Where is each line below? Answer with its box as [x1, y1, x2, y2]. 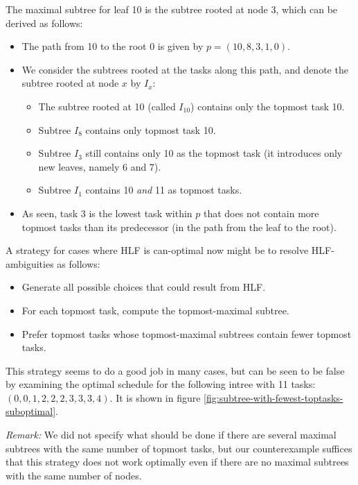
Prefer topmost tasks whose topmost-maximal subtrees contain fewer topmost [21, 326, 352, 341]
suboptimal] [6, 404, 56, 418]
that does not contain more [203, 205, 319, 220]
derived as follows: [6, 15, 83, 30]
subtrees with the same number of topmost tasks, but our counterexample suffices [6, 441, 352, 455]
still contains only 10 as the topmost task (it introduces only [85, 146, 343, 160]
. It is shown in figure [109, 390, 201, 405]
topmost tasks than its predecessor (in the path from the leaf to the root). [21, 219, 337, 234]
